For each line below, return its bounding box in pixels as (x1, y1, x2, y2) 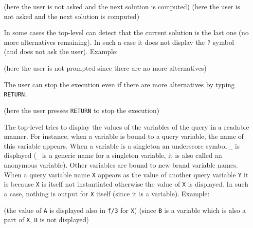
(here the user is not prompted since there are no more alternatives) (4, 63, 207, 73)
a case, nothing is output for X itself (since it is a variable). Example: (4, 188, 210, 198)
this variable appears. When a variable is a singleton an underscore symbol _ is (4, 140, 240, 151)
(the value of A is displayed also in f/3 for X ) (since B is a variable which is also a (4, 205, 246, 215)
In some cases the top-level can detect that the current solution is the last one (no (4, 27, 249, 38)
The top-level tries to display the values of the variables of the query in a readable (4, 121, 249, 132)
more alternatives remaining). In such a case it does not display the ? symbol (4, 37, 234, 47)
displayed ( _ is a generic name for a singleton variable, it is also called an (4, 150, 222, 160)
